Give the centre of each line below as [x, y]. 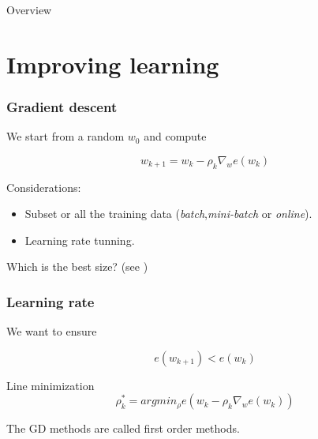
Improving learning [113, 64]
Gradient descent [62, 106]
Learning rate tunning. [80, 240]
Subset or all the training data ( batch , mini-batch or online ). [168, 214]
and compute [175, 136]
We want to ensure [52, 331]
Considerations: [44, 187]
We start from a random [65, 136]
